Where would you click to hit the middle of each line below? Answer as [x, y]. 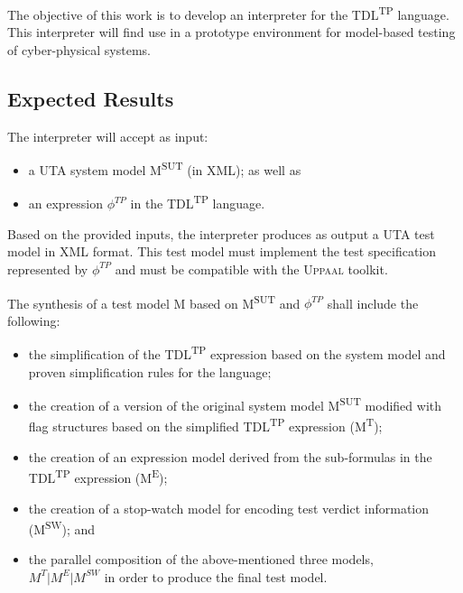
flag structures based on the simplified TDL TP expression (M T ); [205, 425]
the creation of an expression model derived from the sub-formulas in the [230, 456]
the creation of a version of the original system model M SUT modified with [235, 404]
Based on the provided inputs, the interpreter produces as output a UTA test [221, 233]
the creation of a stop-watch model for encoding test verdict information [229, 508]
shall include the [373, 303]
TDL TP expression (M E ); [98, 476]
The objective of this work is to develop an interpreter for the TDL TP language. [228, 13]
